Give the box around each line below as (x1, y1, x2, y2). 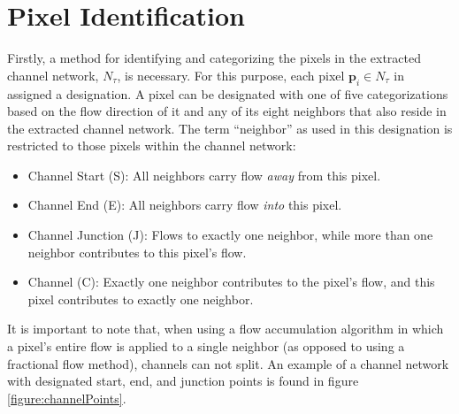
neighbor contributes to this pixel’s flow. (27, 242, 247, 261)
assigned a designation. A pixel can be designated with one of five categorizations (7, 84, 448, 103)
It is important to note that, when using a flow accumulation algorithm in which (7, 319, 444, 338)
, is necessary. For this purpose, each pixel (117, 65, 345, 84)
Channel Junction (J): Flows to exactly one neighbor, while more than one (27, 226, 433, 244)
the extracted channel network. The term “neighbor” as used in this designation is (7, 119, 453, 137)
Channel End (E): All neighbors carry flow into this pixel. (27, 195, 342, 214)
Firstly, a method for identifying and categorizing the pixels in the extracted (7, 49, 421, 67)
